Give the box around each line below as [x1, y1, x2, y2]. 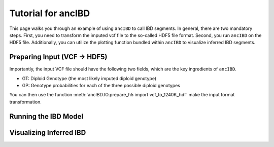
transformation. [9, 99, 42, 105]
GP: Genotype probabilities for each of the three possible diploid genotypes [22, 83, 180, 89]
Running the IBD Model [9, 112, 84, 121]
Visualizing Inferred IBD [9, 128, 86, 137]
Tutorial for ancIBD [9, 8, 90, 19]
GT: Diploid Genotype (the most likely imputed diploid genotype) [22, 75, 157, 81]
